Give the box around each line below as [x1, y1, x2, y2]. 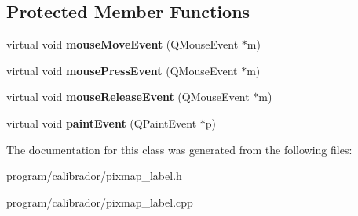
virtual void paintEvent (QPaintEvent [6, 114, 197, 131]
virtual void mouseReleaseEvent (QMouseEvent [6, 88, 250, 105]
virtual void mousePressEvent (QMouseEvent [6, 62, 238, 78]
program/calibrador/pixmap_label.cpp [6, 193, 193, 210]
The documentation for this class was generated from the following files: [6, 141, 353, 157]
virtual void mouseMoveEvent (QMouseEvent [6, 36, 239, 52]
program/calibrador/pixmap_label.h [6, 167, 182, 184]
